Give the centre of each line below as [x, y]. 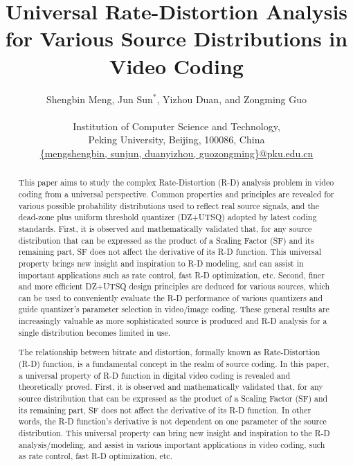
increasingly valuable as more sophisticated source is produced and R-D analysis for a [173, 321]
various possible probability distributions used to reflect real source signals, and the [169, 205]
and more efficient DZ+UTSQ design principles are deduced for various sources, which [174, 286]
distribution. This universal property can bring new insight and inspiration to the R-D [174, 432]
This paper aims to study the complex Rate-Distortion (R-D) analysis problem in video [176, 182]
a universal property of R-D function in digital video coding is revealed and [154, 375]
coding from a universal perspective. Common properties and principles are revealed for [176, 194]
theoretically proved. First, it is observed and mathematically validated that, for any [171, 387]
